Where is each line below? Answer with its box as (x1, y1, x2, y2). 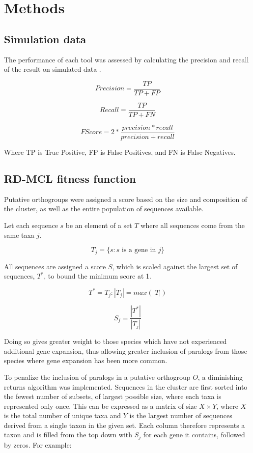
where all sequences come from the (141, 220, 245, 230)
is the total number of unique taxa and (4, 410, 121, 421)
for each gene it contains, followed (143, 429, 245, 440)
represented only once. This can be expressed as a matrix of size (4, 400, 197, 411)
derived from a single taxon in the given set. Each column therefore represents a (4, 420, 245, 430)
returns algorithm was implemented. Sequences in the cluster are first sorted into (4, 381, 248, 392)
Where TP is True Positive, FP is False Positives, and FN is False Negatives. (4, 146, 236, 157)
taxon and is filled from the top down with (4, 429, 133, 440)
